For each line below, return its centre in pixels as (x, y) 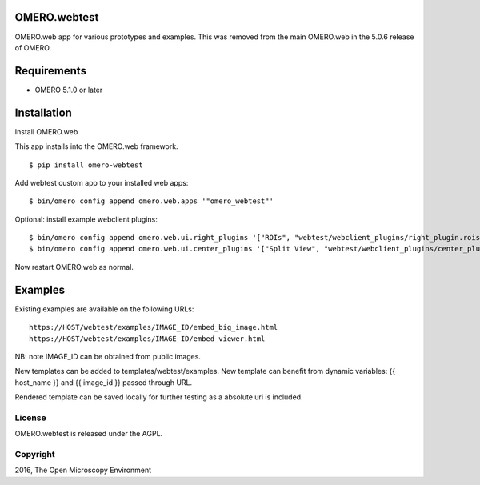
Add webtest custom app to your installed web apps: (102, 182)
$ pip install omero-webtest (86, 165)
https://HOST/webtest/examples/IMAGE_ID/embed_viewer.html (147, 339)
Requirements (51, 71)
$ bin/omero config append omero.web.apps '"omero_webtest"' (151, 201)
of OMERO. (33, 47)
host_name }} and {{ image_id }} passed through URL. (104, 382)
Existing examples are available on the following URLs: (104, 309)
